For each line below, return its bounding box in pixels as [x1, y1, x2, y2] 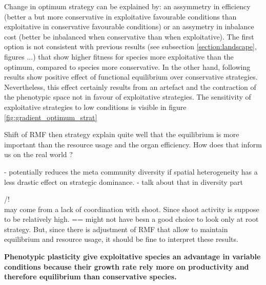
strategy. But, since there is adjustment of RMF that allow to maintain [4, 223, 228, 234]
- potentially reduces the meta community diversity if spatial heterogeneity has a [4, 166, 258, 177]
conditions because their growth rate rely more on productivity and [4, 261, 249, 272]
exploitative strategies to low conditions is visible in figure [4, 101, 187, 112]
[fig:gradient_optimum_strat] [4, 111, 97, 122]
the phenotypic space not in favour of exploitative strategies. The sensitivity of [4, 91, 251, 102]
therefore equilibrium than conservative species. [4, 271, 177, 282]
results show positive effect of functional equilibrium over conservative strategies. [4, 71, 258, 82]
